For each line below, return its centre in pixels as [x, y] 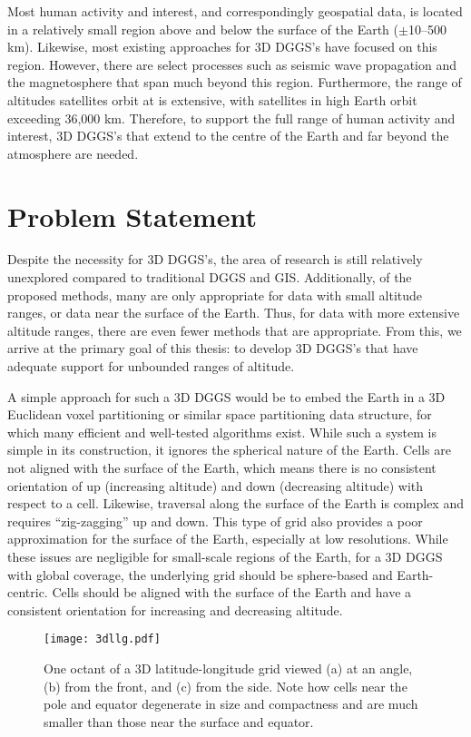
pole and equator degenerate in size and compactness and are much [231, 704]
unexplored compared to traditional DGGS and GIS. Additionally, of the [210, 277]
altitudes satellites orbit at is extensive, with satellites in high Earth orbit [212, 99]
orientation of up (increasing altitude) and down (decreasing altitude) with [216, 485]
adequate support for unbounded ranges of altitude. [151, 366]
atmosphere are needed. [73, 153]
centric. [28, 592]
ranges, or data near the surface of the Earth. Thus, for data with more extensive [234, 313]
